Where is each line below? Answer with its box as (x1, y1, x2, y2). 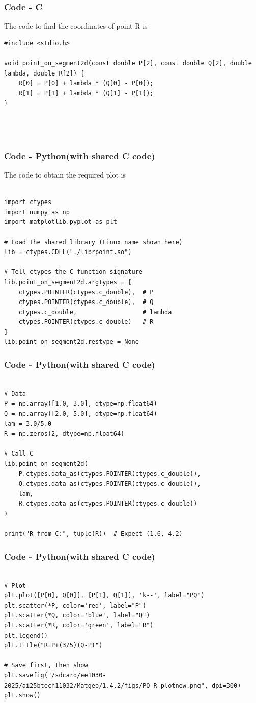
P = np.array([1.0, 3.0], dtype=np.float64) (4, 400, 157, 408)
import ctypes (4, 198, 52, 206)
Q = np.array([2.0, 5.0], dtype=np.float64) (4, 410, 157, 418)
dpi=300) (212, 682, 241, 689)
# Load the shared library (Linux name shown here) (4, 238, 183, 246)
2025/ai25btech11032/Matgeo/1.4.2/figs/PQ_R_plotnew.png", (4, 682, 208, 689)
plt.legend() (4, 632, 48, 639)
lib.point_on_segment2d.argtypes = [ (4, 278, 132, 286)
